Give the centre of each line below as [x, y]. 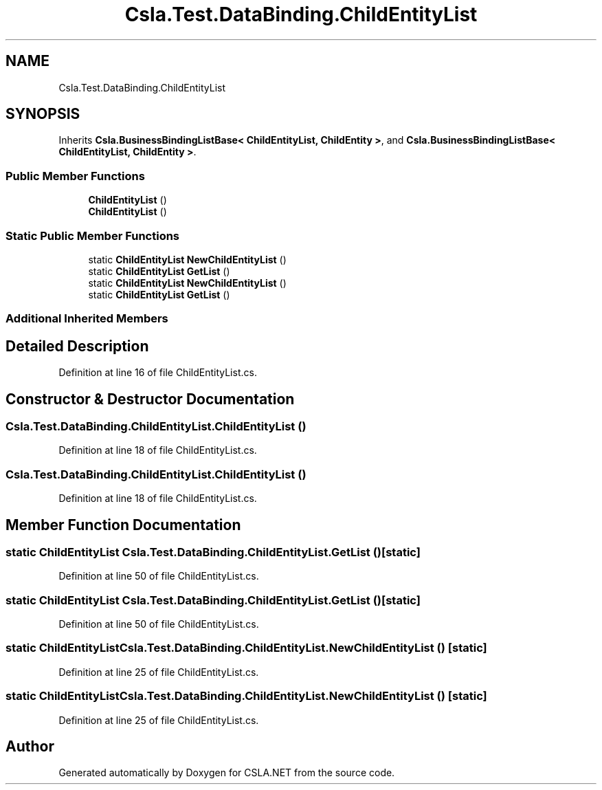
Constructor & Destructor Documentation [150, 399]
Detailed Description [77, 346]
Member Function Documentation [123, 525]
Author [30, 747]
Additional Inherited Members [87, 319]
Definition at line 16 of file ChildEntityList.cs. [158, 373]
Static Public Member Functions [93, 235]
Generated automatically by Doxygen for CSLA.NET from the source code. [227, 773]
